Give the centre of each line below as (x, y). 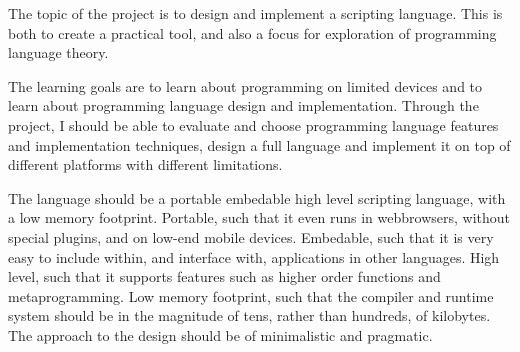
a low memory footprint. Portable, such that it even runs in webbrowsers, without (259, 217)
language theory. (58, 52)
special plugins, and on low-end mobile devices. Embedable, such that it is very (251, 236)
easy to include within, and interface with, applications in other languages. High (254, 256)
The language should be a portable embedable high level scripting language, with (257, 197)
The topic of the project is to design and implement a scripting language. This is (255, 13)
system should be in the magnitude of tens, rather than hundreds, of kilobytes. (249, 315)
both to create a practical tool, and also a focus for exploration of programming (252, 32)
